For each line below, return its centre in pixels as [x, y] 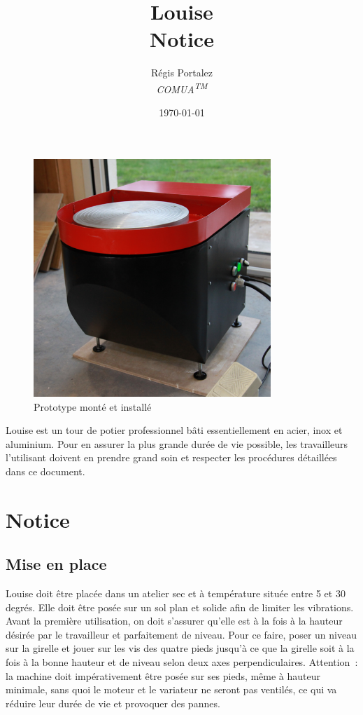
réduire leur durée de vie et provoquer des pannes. [113, 703]
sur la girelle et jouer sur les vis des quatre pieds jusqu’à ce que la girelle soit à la [180, 648]
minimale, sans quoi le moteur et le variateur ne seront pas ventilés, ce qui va [171, 689]
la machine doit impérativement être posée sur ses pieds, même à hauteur [163, 675]
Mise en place [56, 564]
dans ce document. [45, 471]
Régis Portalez [182, 73]
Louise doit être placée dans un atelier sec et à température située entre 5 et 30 [176, 593]
